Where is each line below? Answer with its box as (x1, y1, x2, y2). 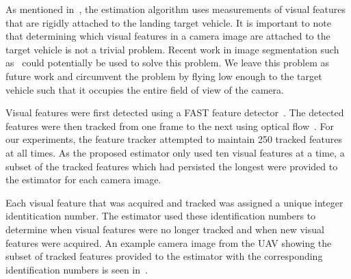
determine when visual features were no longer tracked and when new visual (5, 222, 324, 236)
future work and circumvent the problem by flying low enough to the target (5, 68, 322, 83)
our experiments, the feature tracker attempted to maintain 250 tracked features (5, 132, 342, 146)
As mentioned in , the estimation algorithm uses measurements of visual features (5, 2, 346, 16)
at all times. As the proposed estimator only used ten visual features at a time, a (5, 145, 345, 159)
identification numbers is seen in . (5, 262, 148, 276)
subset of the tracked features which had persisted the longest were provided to (5, 159, 338, 173)
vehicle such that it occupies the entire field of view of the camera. (5, 82, 284, 96)
